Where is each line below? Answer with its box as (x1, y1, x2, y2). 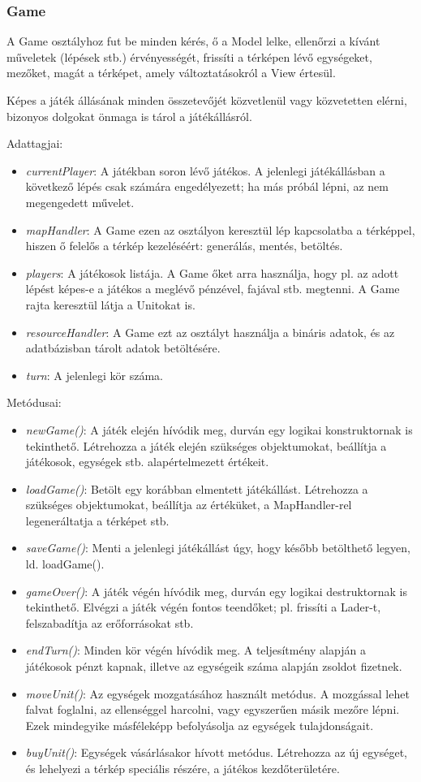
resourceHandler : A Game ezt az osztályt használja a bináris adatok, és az (25, 323, 395, 340)
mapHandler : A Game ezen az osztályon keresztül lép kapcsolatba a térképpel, (25, 221, 415, 238)
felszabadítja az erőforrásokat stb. (25, 614, 194, 631)
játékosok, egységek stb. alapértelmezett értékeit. (25, 453, 269, 470)
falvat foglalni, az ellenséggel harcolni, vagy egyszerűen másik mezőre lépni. (25, 701, 400, 718)
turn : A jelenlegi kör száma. (25, 366, 163, 383)
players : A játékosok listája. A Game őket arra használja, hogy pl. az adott (25, 264, 399, 281)
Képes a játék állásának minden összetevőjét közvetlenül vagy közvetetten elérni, (6, 92, 407, 108)
